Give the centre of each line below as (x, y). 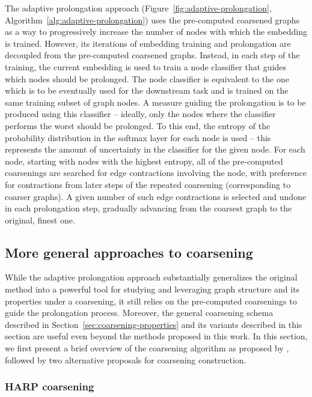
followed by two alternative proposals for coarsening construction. (126, 359)
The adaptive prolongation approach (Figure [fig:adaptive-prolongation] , (138, 8)
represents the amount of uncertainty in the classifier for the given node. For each (155, 149)
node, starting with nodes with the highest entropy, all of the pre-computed (144, 161)
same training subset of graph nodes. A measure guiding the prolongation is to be (155, 102)
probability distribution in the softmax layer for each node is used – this (138, 137)
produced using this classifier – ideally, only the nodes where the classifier (140, 114)
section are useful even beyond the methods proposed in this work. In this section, (156, 336)
